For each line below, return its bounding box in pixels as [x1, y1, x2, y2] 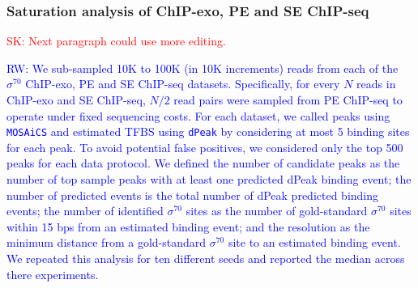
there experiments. [6, 265, 99, 282]
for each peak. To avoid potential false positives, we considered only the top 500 [6, 138, 403, 155]
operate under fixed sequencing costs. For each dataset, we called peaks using [6, 107, 390, 124]
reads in [356, 75, 396, 92]
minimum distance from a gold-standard [6, 234, 207, 251]
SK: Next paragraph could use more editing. [6, 32, 226, 49]
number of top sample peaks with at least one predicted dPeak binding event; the [6, 171, 412, 188]
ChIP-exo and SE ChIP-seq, [6, 91, 146, 108]
